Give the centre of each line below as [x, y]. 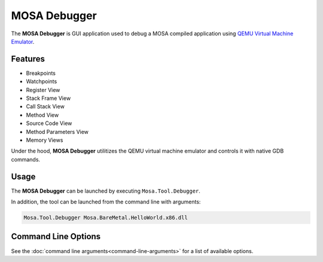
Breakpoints [41, 73]
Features [28, 59]
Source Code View [49, 123]
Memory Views [45, 140]
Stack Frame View [48, 98]
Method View [42, 115]
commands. [26, 159]
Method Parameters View [57, 132]
